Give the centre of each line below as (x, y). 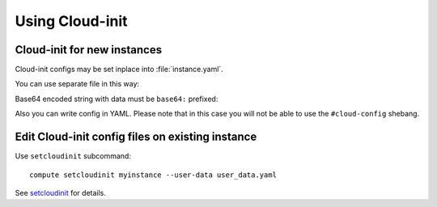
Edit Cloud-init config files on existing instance (136, 137)
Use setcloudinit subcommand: (73, 156)
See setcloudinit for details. (61, 192)
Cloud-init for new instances (89, 50)
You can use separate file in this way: (77, 84)
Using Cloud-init (72, 21)
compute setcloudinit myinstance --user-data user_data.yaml (153, 175)
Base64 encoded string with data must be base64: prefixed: (117, 99)
